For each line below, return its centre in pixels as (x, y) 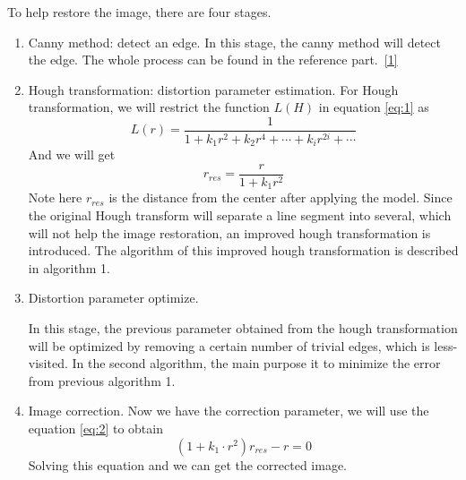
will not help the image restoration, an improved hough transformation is (229, 232)
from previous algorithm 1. (102, 380)
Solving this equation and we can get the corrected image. (187, 464)
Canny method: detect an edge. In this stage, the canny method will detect (234, 42)
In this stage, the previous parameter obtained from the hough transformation (243, 328)
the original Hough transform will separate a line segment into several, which (240, 215)
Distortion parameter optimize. (113, 298)
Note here (55, 197)
